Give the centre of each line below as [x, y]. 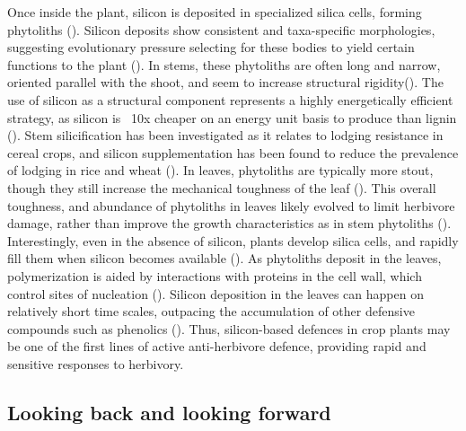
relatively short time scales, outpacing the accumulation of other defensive [211, 311]
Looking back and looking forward [169, 412]
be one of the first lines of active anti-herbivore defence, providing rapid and [217, 346]
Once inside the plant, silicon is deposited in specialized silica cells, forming [215, 12]
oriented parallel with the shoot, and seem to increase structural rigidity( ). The [225, 82]
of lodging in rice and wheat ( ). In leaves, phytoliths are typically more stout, [220, 170]
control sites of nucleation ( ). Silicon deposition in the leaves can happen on [215, 293]
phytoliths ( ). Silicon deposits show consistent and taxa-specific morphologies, [221, 29]
